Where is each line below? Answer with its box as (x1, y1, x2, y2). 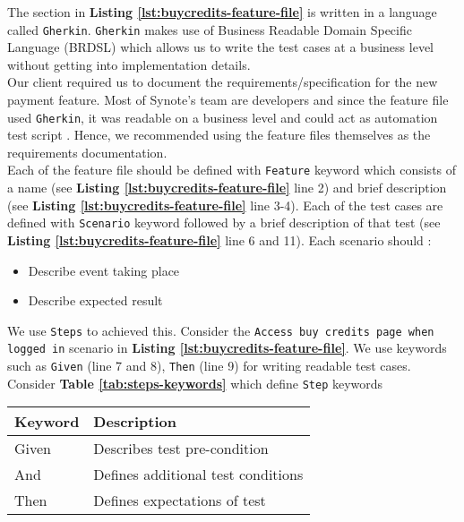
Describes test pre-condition (93, 438, 269, 459)
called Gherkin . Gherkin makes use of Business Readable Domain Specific (7, 20, 412, 39)
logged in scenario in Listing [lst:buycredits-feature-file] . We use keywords (7, 338, 447, 357)
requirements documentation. (7, 142, 168, 161)
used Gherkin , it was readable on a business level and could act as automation (7, 107, 438, 126)
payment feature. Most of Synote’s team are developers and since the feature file (7, 90, 449, 109)
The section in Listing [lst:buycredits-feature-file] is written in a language (7, 3, 437, 21)
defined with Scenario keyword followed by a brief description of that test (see (7, 213, 441, 232)
